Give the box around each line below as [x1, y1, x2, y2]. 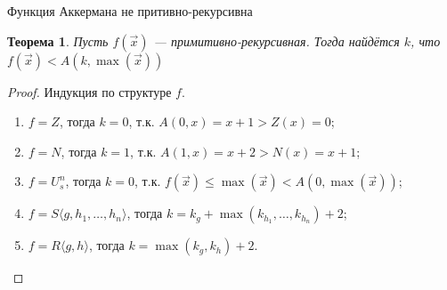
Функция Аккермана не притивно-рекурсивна [7, 2, 253, 20]
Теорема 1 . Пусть [7, 31, 109, 50]
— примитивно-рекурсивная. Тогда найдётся [153, 31, 400, 50]
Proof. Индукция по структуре [7, 82, 172, 101]
